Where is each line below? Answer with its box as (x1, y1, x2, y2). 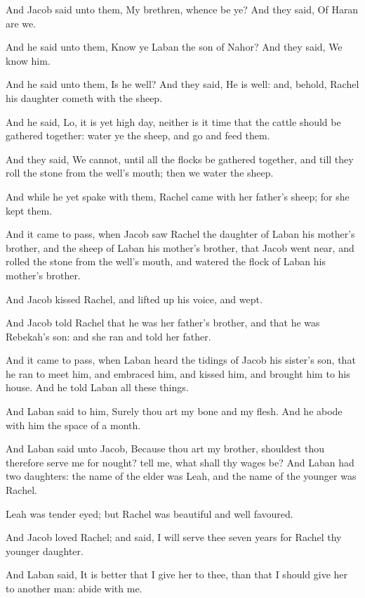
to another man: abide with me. (6, 581, 142, 595)
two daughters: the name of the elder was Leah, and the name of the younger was (6, 469, 357, 483)
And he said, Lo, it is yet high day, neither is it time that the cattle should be (6, 114, 341, 129)
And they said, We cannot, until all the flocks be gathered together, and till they (6, 151, 354, 166)
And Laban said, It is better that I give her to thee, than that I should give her (6, 567, 348, 582)
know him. (6, 53, 51, 68)
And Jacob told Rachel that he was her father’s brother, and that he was (6, 315, 320, 330)
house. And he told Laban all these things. (6, 380, 189, 395)
